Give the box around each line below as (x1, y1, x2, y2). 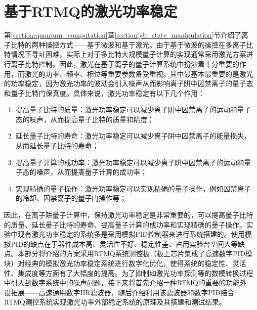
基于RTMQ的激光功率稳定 (4, 1, 177, 21)
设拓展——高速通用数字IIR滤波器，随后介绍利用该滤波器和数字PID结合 (4, 287, 235, 297)
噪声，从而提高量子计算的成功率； (36, 167, 147, 177)
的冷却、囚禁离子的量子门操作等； (15, 193, 127, 203)
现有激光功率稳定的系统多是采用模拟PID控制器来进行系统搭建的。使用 (17, 229, 245, 239)
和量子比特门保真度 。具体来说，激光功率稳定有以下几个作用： (4, 88, 205, 98)
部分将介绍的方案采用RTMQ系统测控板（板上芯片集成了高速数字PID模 (24, 248, 253, 259)
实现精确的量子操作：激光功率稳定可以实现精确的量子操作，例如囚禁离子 (15, 183, 251, 193)
